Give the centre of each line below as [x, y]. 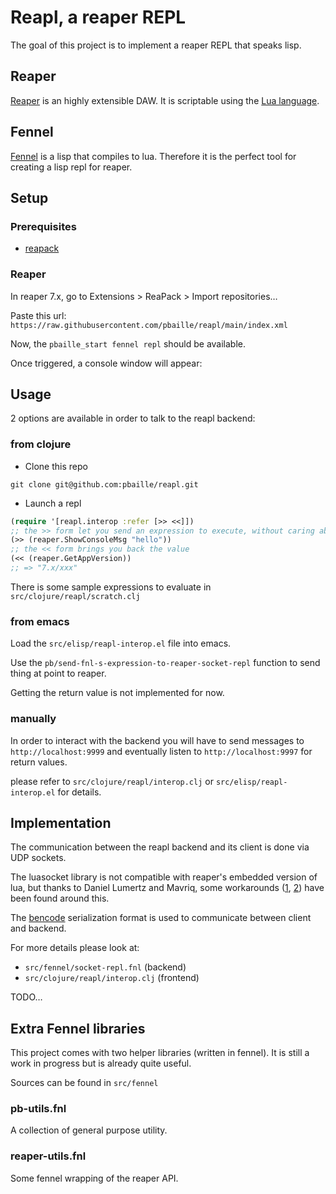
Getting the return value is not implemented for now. [117, 693]
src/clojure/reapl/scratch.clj [75, 596]
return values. [39, 762]
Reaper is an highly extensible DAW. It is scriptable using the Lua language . [165, 100]
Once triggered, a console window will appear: [106, 363]
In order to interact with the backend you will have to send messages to [157, 740]
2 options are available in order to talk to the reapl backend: [133, 418]
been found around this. [60, 898]
